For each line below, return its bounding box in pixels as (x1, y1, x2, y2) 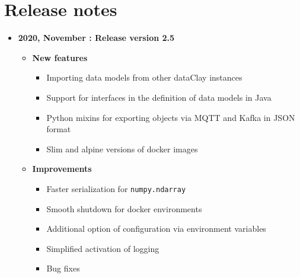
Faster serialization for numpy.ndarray (46, 182, 186, 194)
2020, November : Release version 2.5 (18, 31, 175, 44)
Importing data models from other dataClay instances (46, 71, 242, 84)
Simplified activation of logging (46, 242, 159, 254)
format (46, 123, 71, 135)
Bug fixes (46, 262, 80, 274)
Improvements (32, 162, 92, 175)
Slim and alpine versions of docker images (46, 142, 198, 155)
